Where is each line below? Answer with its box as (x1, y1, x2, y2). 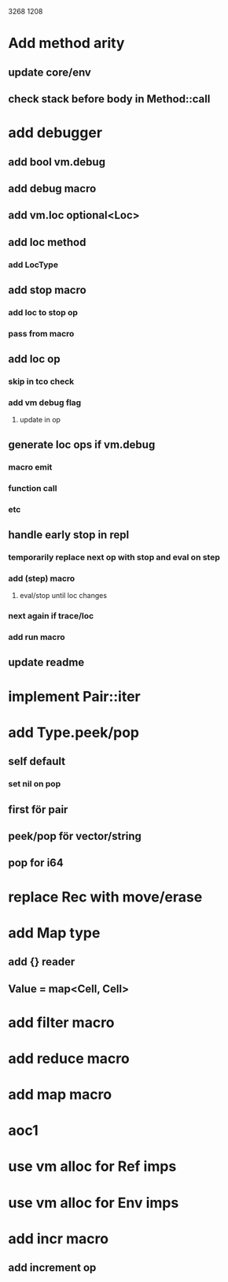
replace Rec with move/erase (8, 888, 203, 905)
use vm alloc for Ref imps (8, 1158, 177, 1176)
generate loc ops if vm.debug (8, 437, 156, 451)
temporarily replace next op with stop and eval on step (8, 552, 220, 563)
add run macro (8, 632, 65, 643)
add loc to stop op (8, 307, 79, 318)
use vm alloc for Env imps (8, 1194, 179, 1212)
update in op (19, 415, 61, 425)
